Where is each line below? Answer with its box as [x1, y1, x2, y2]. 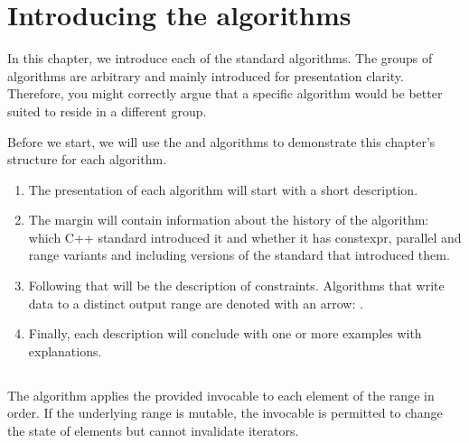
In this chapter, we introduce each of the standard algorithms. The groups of [7, 49, 433, 68]
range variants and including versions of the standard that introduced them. [28, 245, 450, 264]
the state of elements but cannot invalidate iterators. [7, 421, 299, 440]
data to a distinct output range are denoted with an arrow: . [28, 293, 363, 312]
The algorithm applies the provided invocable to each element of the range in [7, 385, 435, 404]
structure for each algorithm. [7, 150, 167, 169]
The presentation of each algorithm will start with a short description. [28, 180, 418, 198]
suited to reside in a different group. [7, 101, 207, 120]
